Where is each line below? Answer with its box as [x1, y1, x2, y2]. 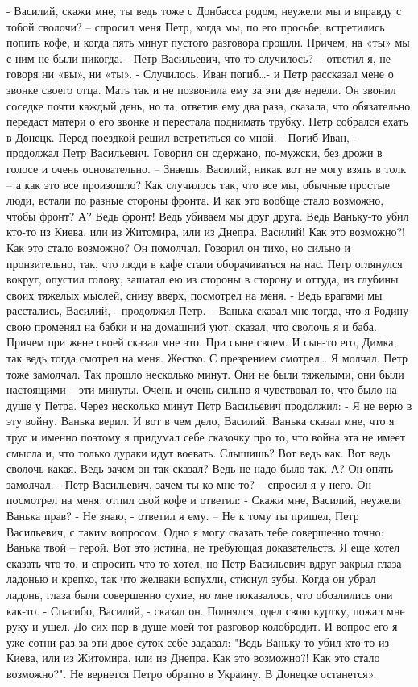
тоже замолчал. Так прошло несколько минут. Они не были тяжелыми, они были [6, 365, 404, 382]
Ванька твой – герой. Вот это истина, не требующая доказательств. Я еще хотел [6, 539, 400, 556]
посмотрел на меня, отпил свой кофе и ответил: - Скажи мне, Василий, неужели [6, 491, 401, 508]
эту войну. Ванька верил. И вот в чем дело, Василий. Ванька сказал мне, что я [6, 412, 395, 429]
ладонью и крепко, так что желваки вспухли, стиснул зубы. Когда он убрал [6, 570, 376, 587]
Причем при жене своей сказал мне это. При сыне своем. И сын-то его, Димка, [6, 333, 397, 350]
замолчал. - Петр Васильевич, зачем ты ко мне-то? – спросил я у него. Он [6, 475, 371, 492]
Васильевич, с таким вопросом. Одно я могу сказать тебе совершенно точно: [6, 523, 384, 540]
